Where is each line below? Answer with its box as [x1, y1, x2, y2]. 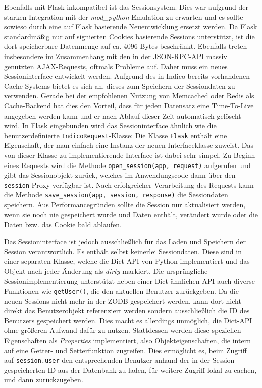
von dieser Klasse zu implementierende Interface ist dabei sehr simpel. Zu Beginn [4, 149, 255, 160]
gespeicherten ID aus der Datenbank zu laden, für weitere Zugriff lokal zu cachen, [4, 364, 257, 375]
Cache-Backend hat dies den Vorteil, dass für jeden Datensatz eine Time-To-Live [4, 100, 254, 110]
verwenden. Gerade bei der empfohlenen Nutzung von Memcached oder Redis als [4, 90, 254, 101]
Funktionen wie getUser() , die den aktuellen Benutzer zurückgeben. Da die [4, 285, 239, 296]
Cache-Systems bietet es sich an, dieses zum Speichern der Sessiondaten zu [4, 80, 235, 91]
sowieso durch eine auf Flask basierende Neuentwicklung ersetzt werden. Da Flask [4, 21, 257, 32]
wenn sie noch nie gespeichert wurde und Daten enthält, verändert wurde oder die [4, 209, 258, 219]
